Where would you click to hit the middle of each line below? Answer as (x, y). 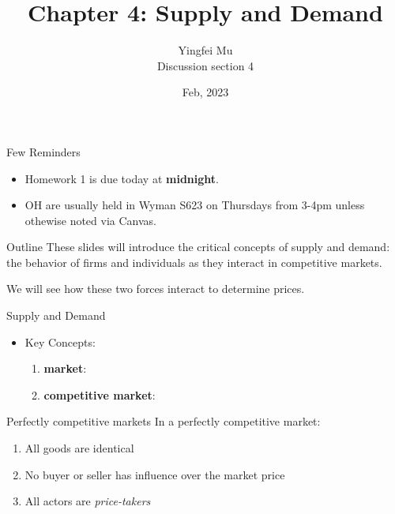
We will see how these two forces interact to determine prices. (156, 289)
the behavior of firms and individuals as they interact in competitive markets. (194, 262)
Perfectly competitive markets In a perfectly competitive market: (164, 421)
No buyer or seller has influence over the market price (155, 474)
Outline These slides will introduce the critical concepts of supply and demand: (198, 247)
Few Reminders (43, 151)
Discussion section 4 (205, 65)
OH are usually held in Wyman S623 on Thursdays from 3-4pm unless (195, 205)
